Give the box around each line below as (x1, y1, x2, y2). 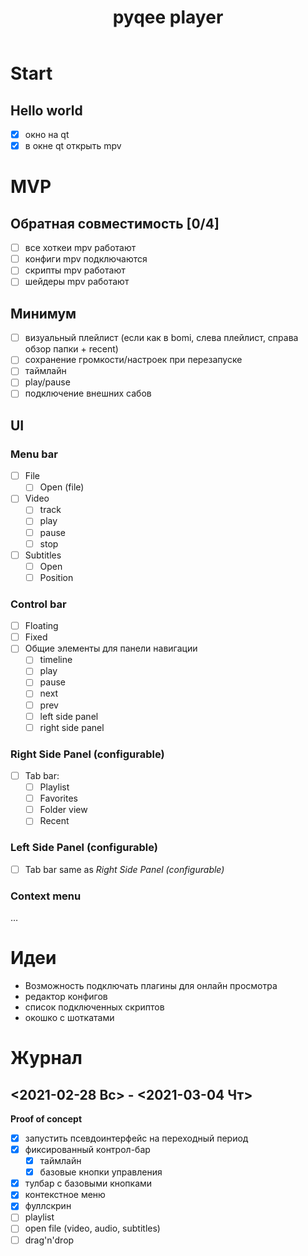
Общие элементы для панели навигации (24, 642, 198, 655)
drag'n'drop (24, 1234, 75, 1246)
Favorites (39, 792, 78, 805)
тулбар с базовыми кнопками (24, 1177, 153, 1190)
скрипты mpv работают (24, 264, 126, 276)
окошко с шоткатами (24, 1011, 115, 1023)
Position (39, 571, 74, 583)
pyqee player (112, 6, 224, 29)
